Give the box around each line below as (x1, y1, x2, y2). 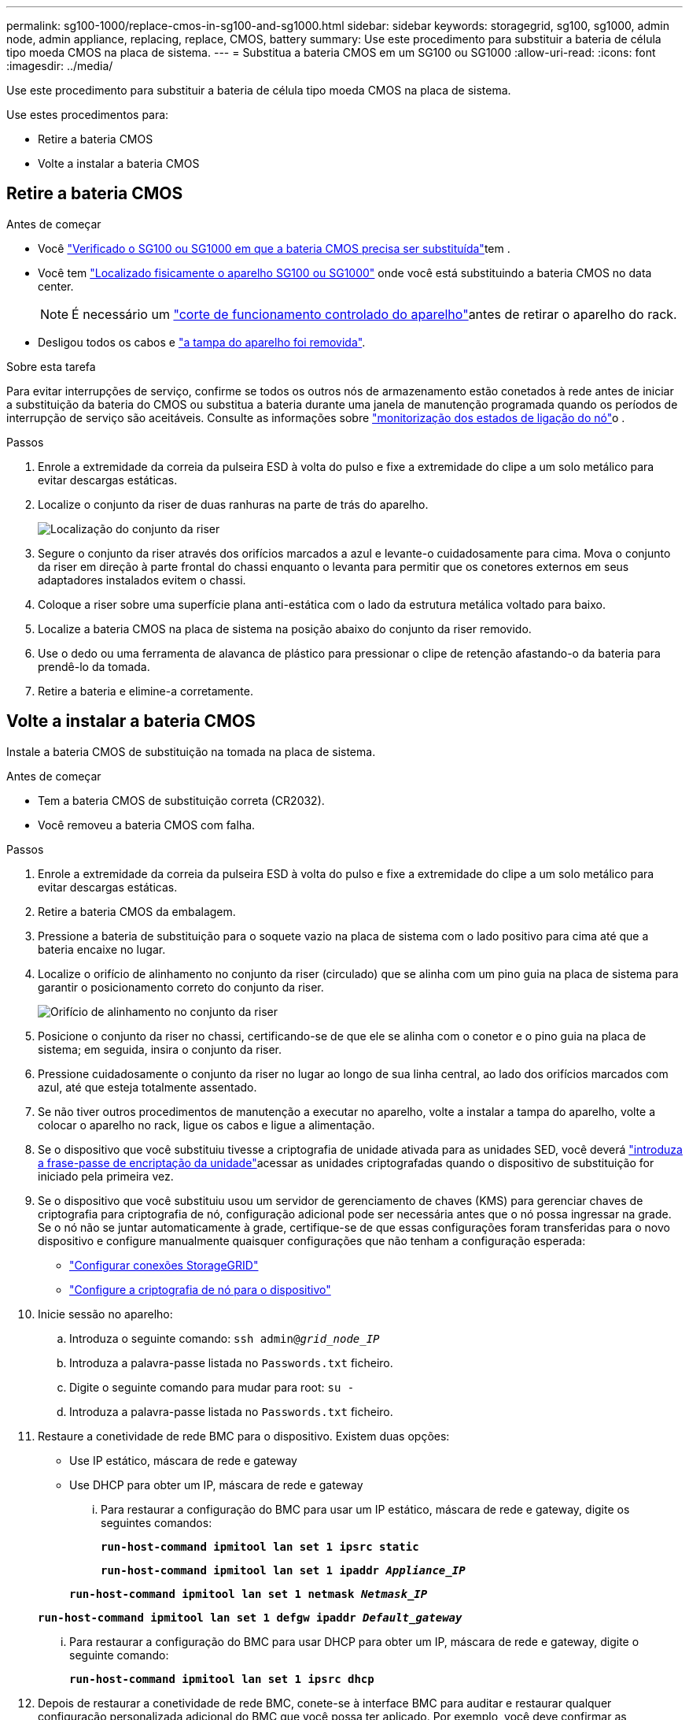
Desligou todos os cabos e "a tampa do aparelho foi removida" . (38, 335, 366, 349)
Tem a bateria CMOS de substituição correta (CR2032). (38, 793, 325, 807)
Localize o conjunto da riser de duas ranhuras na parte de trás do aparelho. (38, 497, 429, 511)
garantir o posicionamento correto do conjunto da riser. (38, 980, 324, 994)
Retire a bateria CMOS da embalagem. (38, 904, 236, 918)
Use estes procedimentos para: (6, 108, 169, 121)
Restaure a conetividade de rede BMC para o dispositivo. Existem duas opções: (38, 1429, 450, 1443)
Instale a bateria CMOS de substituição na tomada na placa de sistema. (6, 744, 376, 758)
